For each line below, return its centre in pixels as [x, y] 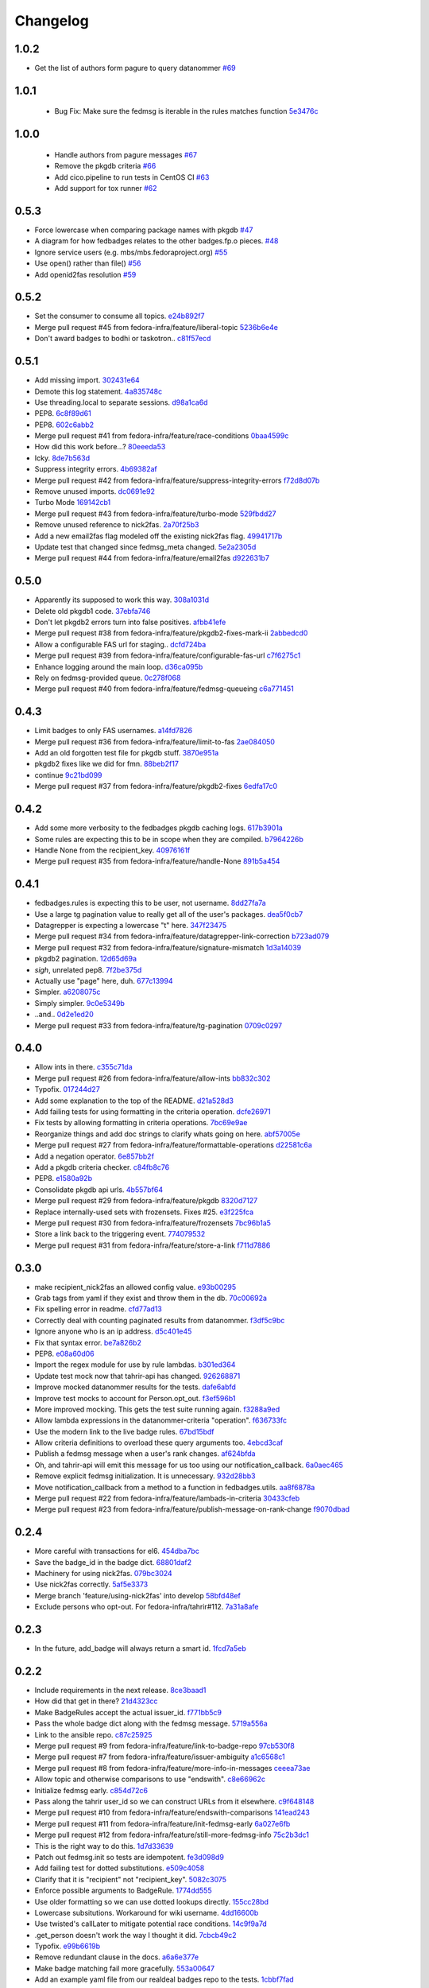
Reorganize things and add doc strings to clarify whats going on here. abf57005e [168, 1134]
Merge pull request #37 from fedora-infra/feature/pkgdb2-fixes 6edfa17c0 [156, 786]
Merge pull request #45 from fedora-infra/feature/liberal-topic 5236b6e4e [156, 327]
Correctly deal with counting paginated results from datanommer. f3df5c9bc [160, 1320]
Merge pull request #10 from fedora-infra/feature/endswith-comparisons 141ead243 [172, 1812]
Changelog [52, 21]
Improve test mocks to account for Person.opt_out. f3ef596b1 [135, 1398]
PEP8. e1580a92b [64, 1178]
